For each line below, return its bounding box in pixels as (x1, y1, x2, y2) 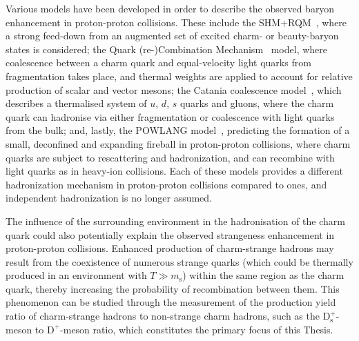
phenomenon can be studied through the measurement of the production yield (6, 295, 336, 309)
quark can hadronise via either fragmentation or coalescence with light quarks (6, 109, 335, 124)
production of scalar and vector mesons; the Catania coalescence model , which (6, 82, 342, 97)
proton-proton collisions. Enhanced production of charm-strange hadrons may (6, 241, 334, 255)
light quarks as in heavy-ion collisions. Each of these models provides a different (6, 164, 343, 178)
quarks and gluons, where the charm (179, 96, 334, 110)
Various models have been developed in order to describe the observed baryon (6, 1, 335, 15)
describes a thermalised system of (6, 96, 147, 110)
